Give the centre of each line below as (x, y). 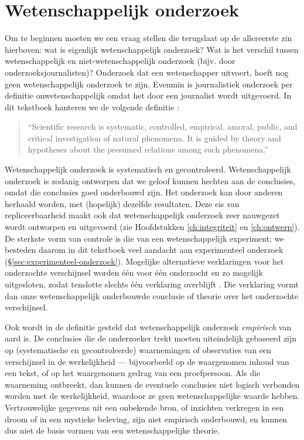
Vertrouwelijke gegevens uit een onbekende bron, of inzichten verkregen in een (144, 407)
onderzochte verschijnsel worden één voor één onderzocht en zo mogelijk (134, 273)
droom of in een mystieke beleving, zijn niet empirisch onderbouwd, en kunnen (146, 419)
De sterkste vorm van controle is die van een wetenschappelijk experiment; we (144, 238)
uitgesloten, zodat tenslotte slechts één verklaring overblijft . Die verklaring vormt (152, 284)
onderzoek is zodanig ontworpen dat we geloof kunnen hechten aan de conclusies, (150, 180)
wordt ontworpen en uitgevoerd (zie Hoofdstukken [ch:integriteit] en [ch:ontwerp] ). (152, 227)
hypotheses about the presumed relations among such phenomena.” (148, 149)
